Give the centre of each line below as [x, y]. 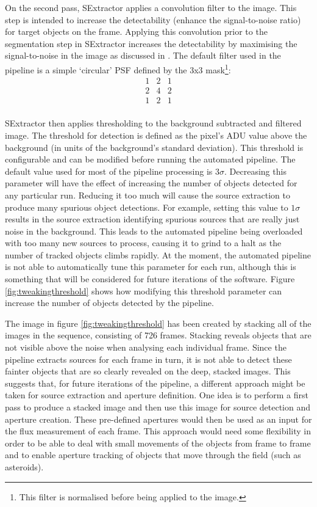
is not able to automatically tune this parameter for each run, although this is [151, 267]
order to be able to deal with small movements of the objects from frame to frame [158, 443]
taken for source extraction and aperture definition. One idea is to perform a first [157, 395]
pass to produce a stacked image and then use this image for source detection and [158, 407]
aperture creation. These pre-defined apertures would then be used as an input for [158, 419]
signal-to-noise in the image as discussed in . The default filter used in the [143, 55]
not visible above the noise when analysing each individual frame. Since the [146, 347]
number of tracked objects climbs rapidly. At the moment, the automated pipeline [158, 254]
